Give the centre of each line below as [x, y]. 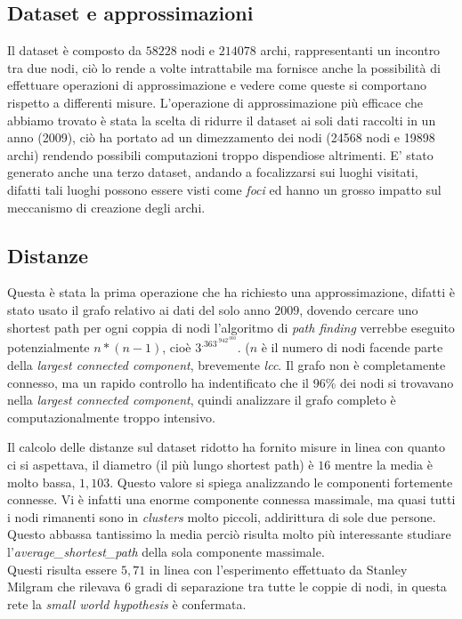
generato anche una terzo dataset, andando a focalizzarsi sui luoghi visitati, [213, 172]
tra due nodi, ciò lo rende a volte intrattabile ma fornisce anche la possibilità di [224, 67]
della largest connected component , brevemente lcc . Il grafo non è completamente [227, 365]
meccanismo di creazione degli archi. [106, 207]
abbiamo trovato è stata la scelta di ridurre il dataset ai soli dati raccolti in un [222, 120]
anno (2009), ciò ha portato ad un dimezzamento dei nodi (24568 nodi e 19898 [221, 137]
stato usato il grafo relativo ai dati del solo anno [139, 309]
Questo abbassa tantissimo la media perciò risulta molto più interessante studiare [229, 534]
